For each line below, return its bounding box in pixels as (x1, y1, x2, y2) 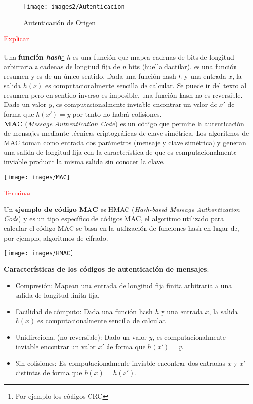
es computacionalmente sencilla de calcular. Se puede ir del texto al (45, 80, 247, 90)
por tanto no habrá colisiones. (72, 109, 162, 119)
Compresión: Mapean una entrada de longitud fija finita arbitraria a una (15, 280, 232, 290)
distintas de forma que (15, 367, 82, 377)
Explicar (4, 34, 29, 44)
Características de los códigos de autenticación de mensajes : (4, 263, 209, 274)
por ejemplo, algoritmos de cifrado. (4, 232, 108, 243)
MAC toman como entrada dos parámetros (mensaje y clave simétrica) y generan (4, 137, 246, 147)
